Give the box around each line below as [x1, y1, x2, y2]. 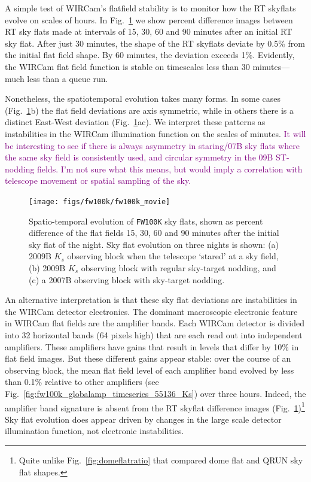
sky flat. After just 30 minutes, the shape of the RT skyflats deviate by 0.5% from [5, 37, 305, 49]
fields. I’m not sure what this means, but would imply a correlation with [37, 162, 303, 175]
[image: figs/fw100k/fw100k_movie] [29, 197, 170, 206]
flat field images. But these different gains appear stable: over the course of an [5, 352, 291, 365]
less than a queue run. [27, 72, 108, 84]
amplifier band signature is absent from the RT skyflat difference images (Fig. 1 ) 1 [5, 399, 305, 414]
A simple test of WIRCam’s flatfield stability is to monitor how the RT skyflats [5, 2, 296, 14]
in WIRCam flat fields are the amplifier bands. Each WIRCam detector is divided [5, 317, 305, 329]
